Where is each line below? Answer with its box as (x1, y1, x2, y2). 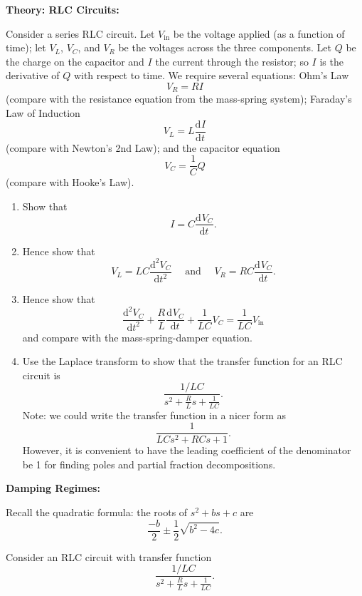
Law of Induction (6, 106, 80, 120)
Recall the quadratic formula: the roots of (6, 505, 188, 520)
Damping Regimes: (6, 481, 100, 495)
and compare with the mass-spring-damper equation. (22, 329, 252, 344)
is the (319, 53, 344, 68)
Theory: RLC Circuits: (6, 2, 119, 16)
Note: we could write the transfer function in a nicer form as (22, 407, 286, 422)
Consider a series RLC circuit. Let (6, 26, 155, 41)
